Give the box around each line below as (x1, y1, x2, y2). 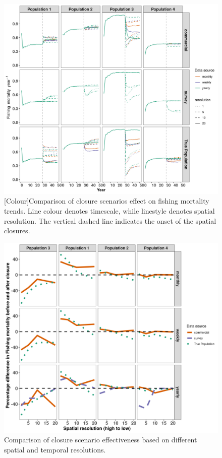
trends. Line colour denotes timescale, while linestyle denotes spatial (4, 205, 215, 216)
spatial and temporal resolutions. (4, 444, 106, 454)
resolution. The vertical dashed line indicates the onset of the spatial (4, 215, 216, 226)
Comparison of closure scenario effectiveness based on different (4, 434, 197, 445)
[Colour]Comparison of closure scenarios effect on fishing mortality (4, 195, 209, 206)
